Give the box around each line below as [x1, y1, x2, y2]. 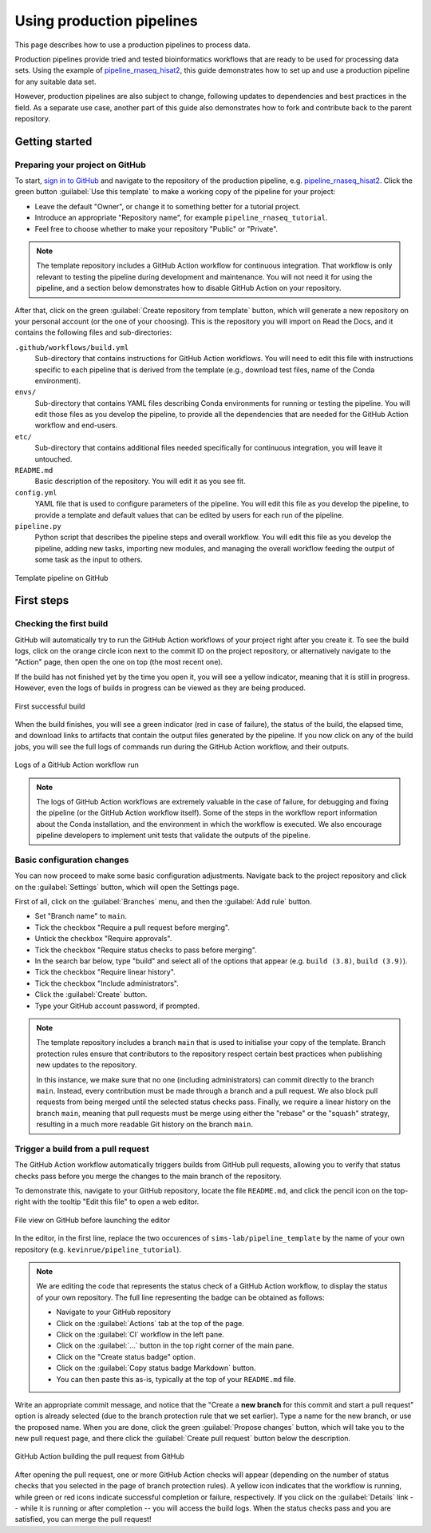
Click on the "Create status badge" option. [56, 1352, 196, 1361]
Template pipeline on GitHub [14, 573, 109, 582]
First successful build [14, 701, 85, 711]
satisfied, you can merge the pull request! [14, 1515, 152, 1524]
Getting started [14, 134, 93, 148]
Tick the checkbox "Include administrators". [34, 979, 180, 988]
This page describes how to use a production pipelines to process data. [14, 40, 251, 50]
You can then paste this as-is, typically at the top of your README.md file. [56, 1374, 296, 1384]
